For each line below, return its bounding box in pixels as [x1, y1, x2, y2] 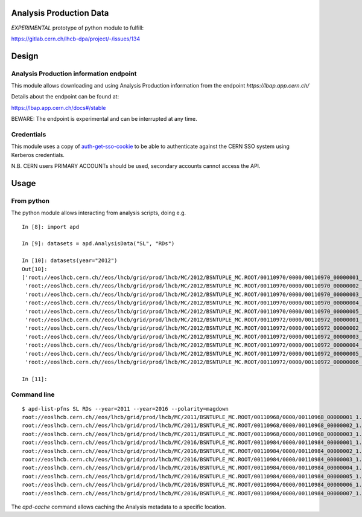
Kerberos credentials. [11, 151, 65, 158]
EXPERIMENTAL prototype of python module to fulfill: [11, 24, 144, 31]
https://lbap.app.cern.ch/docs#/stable [11, 104, 106, 111]
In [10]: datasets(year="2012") [22, 257, 118, 264]
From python [11, 196, 49, 205]
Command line [11, 390, 55, 399]
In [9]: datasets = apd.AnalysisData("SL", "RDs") [22, 240, 175, 247]
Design [11, 51, 39, 61]
